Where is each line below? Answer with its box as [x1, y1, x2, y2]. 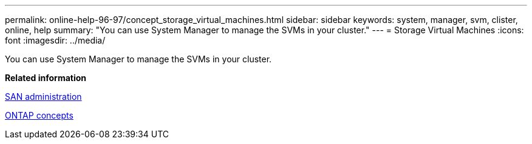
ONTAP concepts [5, 110, 73, 120]
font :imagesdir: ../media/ [5, 35, 106, 45]
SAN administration [5, 91, 82, 102]
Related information [5, 73, 87, 83]
